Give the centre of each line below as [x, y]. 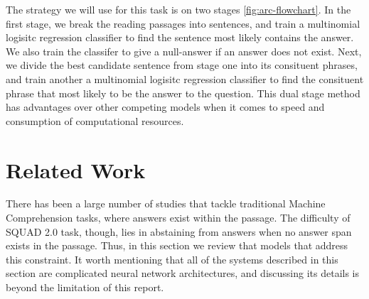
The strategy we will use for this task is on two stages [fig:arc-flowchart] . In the [178, 9]
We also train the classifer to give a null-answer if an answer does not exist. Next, [184, 51]
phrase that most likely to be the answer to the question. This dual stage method [183, 93]
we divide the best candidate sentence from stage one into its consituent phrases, [182, 65]
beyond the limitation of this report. [85, 287]
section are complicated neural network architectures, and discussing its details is [182, 273]
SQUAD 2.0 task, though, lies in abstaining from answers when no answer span [179, 231]
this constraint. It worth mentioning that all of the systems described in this [172, 259]
